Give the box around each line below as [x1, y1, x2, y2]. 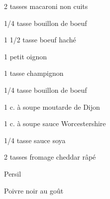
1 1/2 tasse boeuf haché [4, 34, 76, 45]
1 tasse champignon [4, 68, 64, 78]
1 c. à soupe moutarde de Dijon [4, 101, 100, 112]
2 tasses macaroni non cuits [4, 1, 88, 11]
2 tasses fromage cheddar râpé [4, 152, 96, 162]
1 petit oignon [4, 51, 47, 61]
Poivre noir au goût [4, 185, 64, 196]
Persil [4, 168, 21, 179]
